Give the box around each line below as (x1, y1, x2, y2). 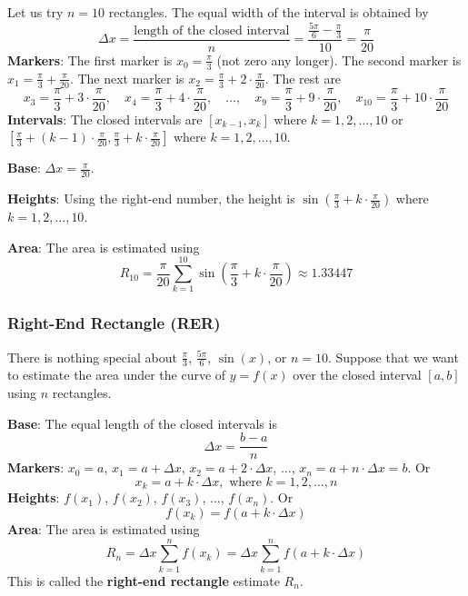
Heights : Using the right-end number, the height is (7, 189, 295, 208)
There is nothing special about (7, 347, 177, 366)
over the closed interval (293, 365, 422, 384)
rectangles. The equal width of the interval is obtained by (108, 3, 429, 21)
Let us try (7, 3, 64, 21)
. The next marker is (69, 68, 184, 87)
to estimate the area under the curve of (7, 365, 226, 384)
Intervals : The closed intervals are (7, 109, 203, 128)
